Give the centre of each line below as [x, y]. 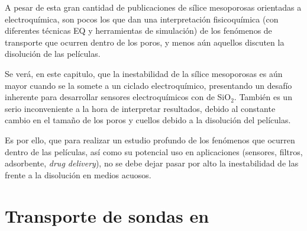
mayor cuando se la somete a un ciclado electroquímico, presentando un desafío [148, 85]
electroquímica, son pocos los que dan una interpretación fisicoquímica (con [142, 19]
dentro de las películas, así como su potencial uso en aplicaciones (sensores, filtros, [154, 151]
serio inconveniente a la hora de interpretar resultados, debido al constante [140, 108]
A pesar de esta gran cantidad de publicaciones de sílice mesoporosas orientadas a [153, 7]
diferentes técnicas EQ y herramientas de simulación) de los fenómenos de [138, 31]
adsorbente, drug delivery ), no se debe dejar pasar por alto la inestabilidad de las [152, 163]
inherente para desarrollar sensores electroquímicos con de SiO [118, 97]
